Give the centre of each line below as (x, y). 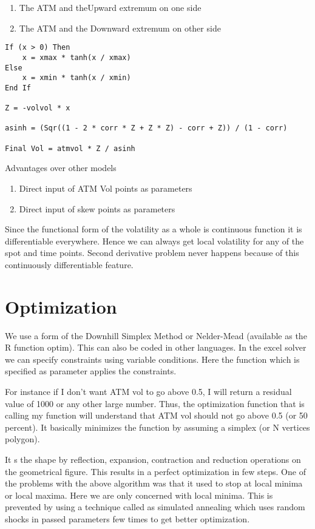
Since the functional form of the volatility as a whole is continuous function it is (154, 229)
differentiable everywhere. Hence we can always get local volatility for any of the (154, 241)
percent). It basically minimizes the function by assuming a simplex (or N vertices (157, 427)
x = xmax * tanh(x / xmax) (76, 57)
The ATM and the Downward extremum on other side (120, 28)
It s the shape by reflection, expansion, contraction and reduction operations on (153, 460)
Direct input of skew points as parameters (97, 208)
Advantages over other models (61, 168)
